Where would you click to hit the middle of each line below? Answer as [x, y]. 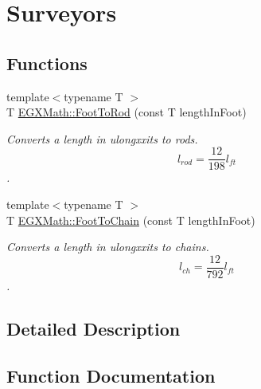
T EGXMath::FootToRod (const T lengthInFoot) [127, 112]
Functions [47, 63]
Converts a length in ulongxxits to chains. [108, 247]
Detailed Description [93, 328]
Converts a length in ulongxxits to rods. [102, 138]
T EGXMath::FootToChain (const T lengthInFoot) [131, 220]
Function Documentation [111, 375]
